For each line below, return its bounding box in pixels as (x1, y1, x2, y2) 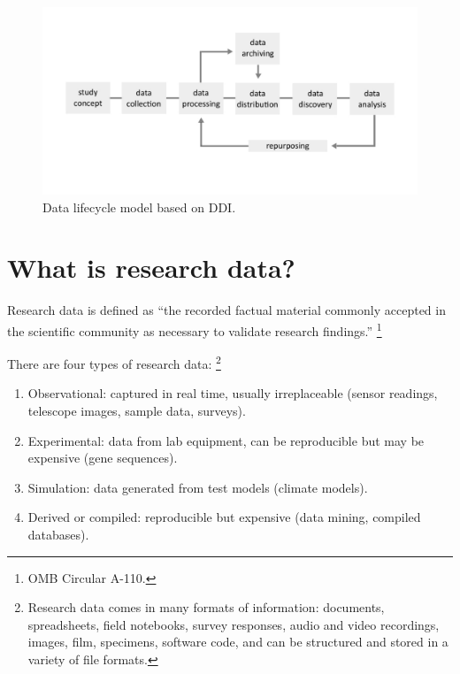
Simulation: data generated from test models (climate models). (27, 478, 368, 496)
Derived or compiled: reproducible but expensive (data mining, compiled (27, 508, 421, 526)
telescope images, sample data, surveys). (27, 402, 246, 419)
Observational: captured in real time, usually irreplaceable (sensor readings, (27, 384, 438, 402)
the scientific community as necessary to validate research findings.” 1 (7, 318, 382, 340)
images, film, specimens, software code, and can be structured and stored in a (27, 632, 448, 651)
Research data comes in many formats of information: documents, (27, 598, 385, 617)
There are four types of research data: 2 (7, 352, 221, 372)
